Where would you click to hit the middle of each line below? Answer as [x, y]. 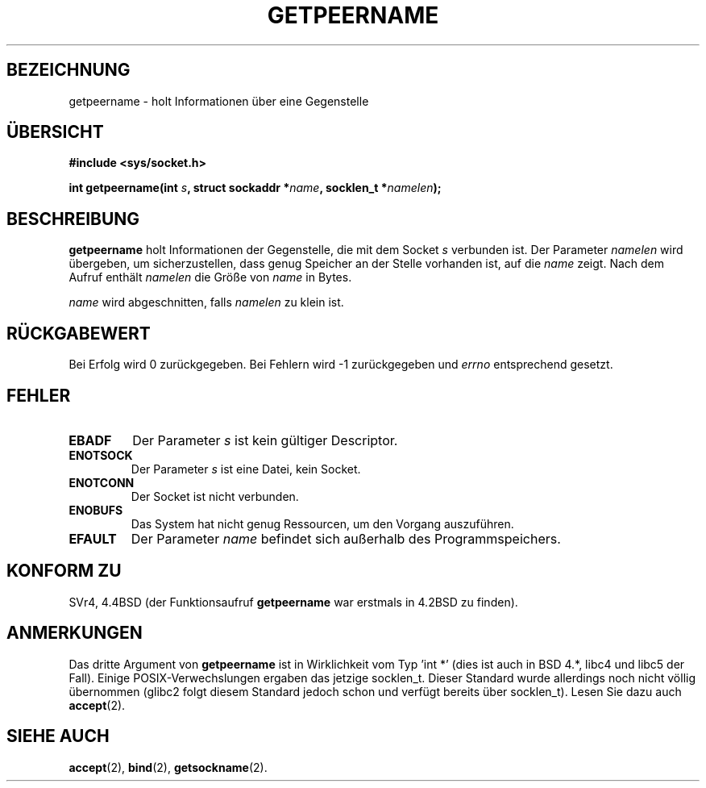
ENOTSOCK [101, 455]
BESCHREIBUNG [73, 219]
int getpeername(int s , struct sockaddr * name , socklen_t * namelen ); [255, 188]
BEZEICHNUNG [69, 70]
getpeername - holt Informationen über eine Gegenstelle [219, 101]
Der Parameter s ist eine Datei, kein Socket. [246, 469]
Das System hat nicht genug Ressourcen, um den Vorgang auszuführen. [322, 523]
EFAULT [93, 538]
